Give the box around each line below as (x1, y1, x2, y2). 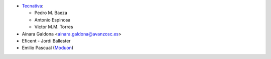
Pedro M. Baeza (34, 10, 68, 16)
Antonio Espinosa (34, 16, 71, 22)
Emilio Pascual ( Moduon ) (22, 45, 74, 51)
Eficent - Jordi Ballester (22, 37, 71, 43)
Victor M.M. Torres (34, 24, 73, 30)
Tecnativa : (22, 3, 44, 8)
